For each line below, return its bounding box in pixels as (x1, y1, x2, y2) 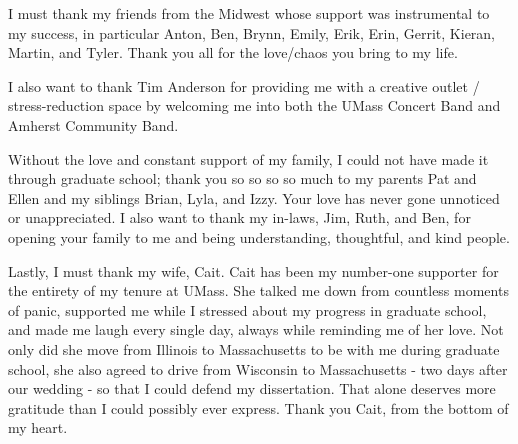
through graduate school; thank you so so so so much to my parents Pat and (8, 168, 477, 189)
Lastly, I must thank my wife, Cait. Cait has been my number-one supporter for (8, 260, 499, 281)
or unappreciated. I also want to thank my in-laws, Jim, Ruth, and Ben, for (8, 207, 471, 228)
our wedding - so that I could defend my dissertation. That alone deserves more (8, 378, 496, 399)
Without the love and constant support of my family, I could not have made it (8, 148, 489, 169)
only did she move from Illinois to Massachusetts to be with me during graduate (8, 338, 500, 359)
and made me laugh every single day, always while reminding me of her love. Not (8, 319, 504, 340)
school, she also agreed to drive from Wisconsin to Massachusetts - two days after (8, 358, 508, 379)
